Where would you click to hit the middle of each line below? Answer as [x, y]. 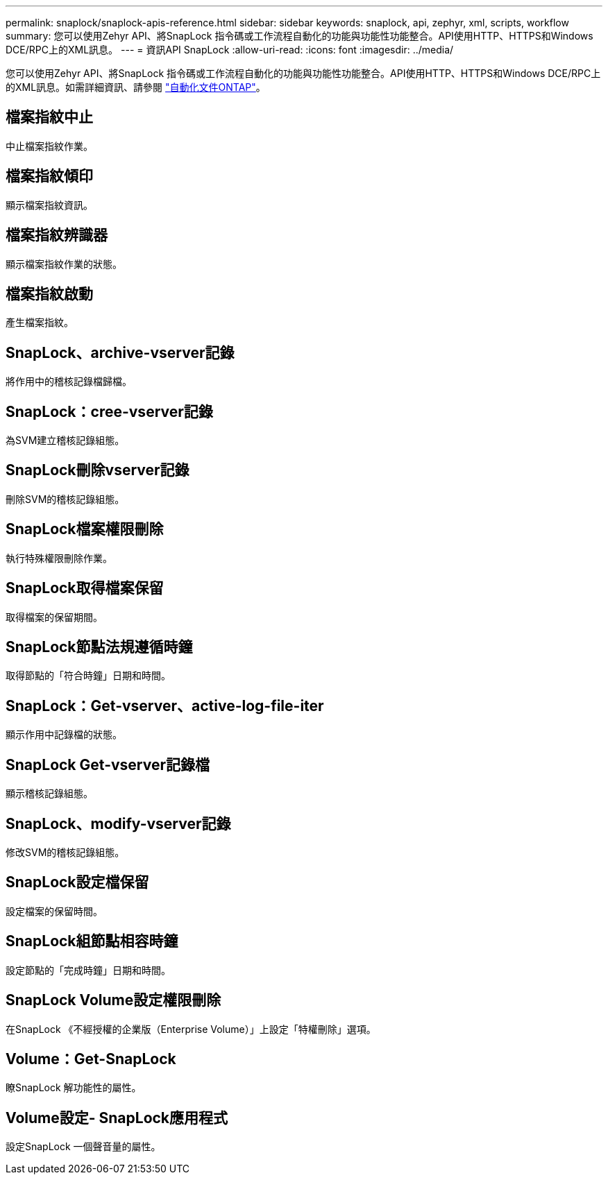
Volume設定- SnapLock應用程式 [117, 1118]
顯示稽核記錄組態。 [49, 794]
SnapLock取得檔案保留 [85, 588]
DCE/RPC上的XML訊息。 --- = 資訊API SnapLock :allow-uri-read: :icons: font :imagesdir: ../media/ [230, 50]
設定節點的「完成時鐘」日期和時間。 [88, 970]
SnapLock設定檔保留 [77, 882]
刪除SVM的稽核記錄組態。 [65, 499]
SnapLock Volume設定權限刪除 [113, 1000]
